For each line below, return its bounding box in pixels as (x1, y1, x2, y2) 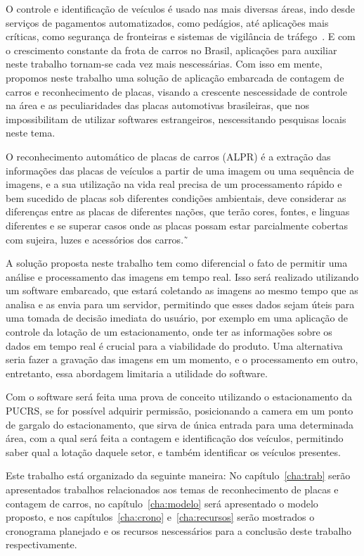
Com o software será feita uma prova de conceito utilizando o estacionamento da (6, 389, 353, 404)
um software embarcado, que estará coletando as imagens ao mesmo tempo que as (6, 283, 358, 298)
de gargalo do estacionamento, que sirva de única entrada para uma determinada (6, 417, 354, 431)
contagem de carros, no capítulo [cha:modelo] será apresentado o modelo (6, 495, 318, 510)
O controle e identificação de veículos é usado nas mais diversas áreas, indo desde (6, 1, 355, 15)
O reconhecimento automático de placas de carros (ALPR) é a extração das (6, 149, 331, 163)
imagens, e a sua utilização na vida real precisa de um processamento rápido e (6, 177, 342, 191)
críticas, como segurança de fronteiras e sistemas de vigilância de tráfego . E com (6, 29, 356, 44)
